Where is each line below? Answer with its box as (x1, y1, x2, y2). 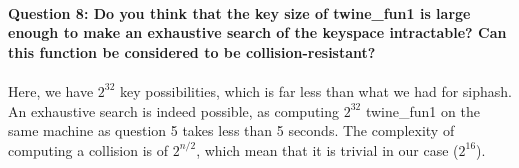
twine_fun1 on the (365, 100, 480, 121)
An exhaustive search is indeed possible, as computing (8, 100, 340, 121)
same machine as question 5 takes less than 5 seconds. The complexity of (8, 120, 455, 141)
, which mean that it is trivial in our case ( (196, 139, 459, 160)
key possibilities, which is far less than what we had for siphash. (120, 80, 512, 101)
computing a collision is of (8, 139, 168, 160)
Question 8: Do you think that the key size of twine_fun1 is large (8, 2, 471, 23)
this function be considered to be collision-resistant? (8, 41, 376, 62)
